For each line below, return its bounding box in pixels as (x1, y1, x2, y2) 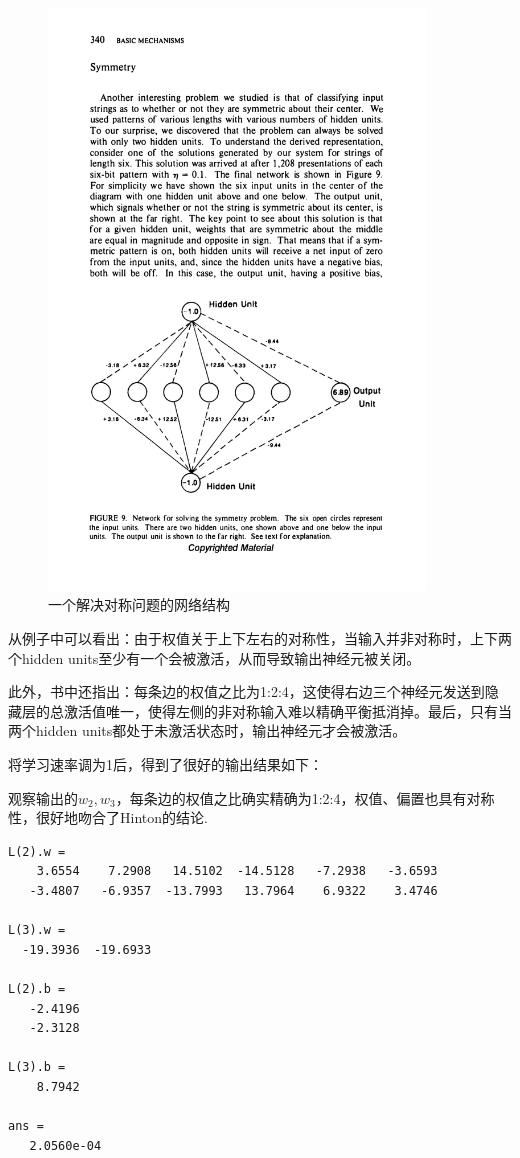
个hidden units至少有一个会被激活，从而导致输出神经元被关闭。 (8, 647, 421, 668)
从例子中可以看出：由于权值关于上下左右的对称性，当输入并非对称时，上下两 (8, 628, 512, 649)
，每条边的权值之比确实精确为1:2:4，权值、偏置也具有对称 (115, 787, 495, 808)
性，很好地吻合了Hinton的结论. (8, 807, 208, 828)
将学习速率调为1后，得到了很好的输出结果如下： (8, 753, 323, 774)
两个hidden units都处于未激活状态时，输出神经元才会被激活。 (8, 720, 407, 741)
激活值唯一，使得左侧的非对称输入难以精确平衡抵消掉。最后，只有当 (63, 700, 512, 721)
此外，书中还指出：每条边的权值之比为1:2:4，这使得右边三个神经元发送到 (8, 681, 485, 702)
